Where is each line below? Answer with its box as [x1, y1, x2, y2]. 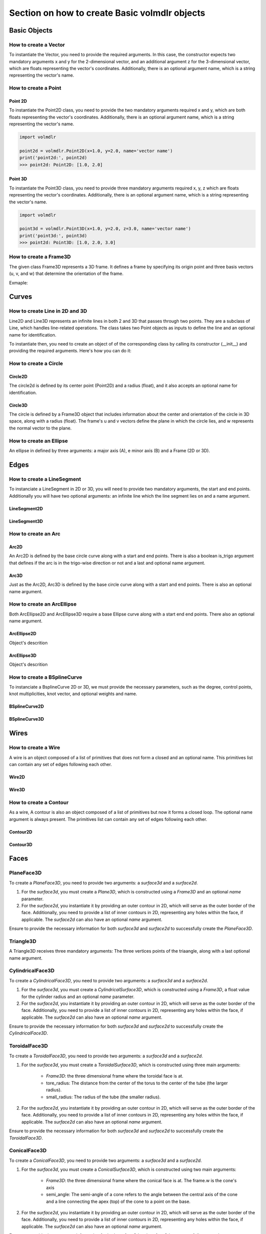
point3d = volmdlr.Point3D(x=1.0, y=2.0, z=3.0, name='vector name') [19, 226, 191, 231]
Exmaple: [9, 279, 28, 286]
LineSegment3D [9, 518, 43, 524]
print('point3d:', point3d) [19, 232, 87, 238]
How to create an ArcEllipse [9, 601, 77, 608]
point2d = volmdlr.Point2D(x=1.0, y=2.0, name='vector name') [19, 148, 173, 154]
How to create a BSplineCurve [9, 674, 82, 681]
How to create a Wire [9, 744, 61, 751]
